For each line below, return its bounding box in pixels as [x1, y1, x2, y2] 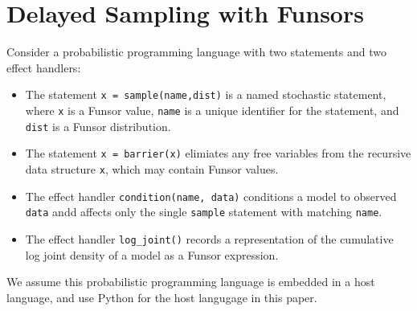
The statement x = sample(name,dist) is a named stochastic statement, [25, 86, 386, 103]
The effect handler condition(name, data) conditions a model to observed [25, 187, 397, 204]
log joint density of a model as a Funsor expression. [25, 246, 279, 263]
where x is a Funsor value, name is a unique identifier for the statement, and [25, 101, 399, 118]
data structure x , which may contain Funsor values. [25, 160, 279, 177]
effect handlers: [6, 59, 81, 76]
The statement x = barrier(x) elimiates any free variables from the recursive [25, 145, 411, 162]
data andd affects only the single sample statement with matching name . [25, 203, 382, 220]
